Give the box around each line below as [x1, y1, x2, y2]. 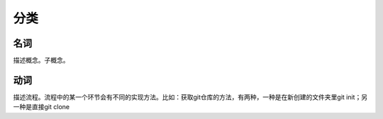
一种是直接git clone [13, 103, 70, 111]
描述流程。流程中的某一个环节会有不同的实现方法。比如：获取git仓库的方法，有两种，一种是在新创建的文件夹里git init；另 [13, 92, 368, 101]
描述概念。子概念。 [13, 56, 70, 65]
